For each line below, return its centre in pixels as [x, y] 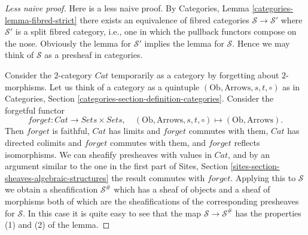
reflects [247, 142]
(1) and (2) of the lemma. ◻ [57, 225]
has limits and [135, 131]
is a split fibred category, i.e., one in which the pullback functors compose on [156, 31]
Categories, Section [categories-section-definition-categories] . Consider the [139, 98]
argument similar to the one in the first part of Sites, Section [116, 166]
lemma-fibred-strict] [41, 19]
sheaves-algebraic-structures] [57, 177]
